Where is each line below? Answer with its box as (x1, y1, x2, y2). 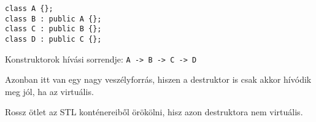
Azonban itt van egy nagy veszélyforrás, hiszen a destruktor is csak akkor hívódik (5, 73, 312, 86)
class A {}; (5, 4, 53, 13)
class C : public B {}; (5, 25, 102, 34)
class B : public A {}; (5, 14, 102, 23)
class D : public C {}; (5, 34, 102, 44)
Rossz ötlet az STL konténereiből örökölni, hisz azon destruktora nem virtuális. (5, 105, 303, 118)
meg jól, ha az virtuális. (5, 85, 94, 97)
